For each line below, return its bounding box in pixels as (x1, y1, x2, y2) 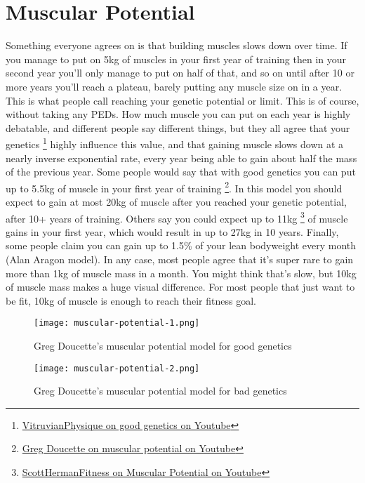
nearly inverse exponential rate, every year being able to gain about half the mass (6, 150, 357, 165)
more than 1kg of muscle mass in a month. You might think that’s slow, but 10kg (6, 265, 357, 280)
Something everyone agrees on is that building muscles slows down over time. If (6, 38, 347, 53)
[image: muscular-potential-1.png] (34, 318, 200, 329)
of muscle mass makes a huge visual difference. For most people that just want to (6, 279, 355, 294)
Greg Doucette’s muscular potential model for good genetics (34, 338, 292, 353)
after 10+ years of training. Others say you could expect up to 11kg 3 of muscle (6, 209, 348, 225)
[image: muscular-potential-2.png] (34, 363, 200, 373)
